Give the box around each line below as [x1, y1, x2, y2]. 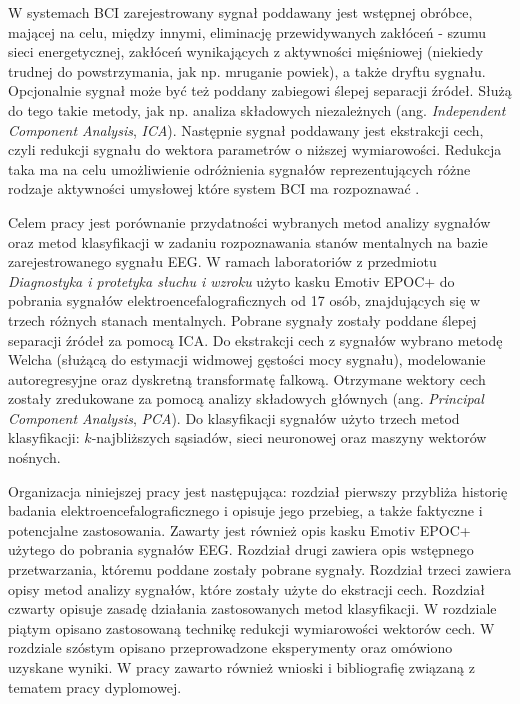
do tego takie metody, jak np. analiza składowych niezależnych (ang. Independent [8, 99, 506, 120]
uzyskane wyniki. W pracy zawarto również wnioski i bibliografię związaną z [8, 657, 475, 677]
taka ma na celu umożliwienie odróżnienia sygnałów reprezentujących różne [8, 158, 471, 179]
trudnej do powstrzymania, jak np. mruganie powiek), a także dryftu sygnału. [8, 60, 486, 81]
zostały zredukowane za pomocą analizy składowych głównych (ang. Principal [8, 388, 484, 409]
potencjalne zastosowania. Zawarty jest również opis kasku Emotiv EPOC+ [8, 519, 471, 540]
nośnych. [8, 447, 61, 468]
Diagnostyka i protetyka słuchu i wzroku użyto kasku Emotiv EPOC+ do [8, 270, 455, 291]
